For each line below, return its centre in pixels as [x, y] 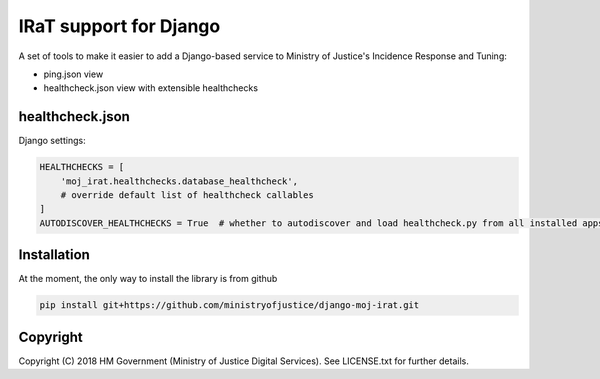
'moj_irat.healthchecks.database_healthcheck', [179, 181]
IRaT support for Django [119, 26]
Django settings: [52, 141]
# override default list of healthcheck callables [187, 195]
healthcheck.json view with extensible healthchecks [151, 88]
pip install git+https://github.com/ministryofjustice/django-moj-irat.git [229, 305]
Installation [54, 255]
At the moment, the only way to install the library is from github [148, 279]
